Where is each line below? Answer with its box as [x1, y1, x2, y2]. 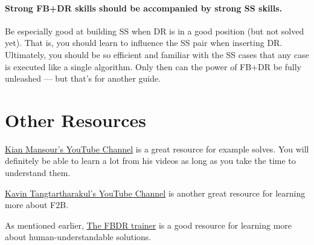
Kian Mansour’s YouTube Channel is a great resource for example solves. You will [5, 142, 309, 155]
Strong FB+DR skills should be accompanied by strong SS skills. [5, 1, 283, 14]
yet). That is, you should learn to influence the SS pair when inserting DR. [5, 36, 283, 49]
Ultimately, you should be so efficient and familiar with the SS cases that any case [5, 48, 309, 60]
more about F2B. [5, 198, 69, 211]
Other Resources [5, 107, 147, 132]
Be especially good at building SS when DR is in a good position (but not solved [5, 24, 304, 37]
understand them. [5, 166, 71, 179]
